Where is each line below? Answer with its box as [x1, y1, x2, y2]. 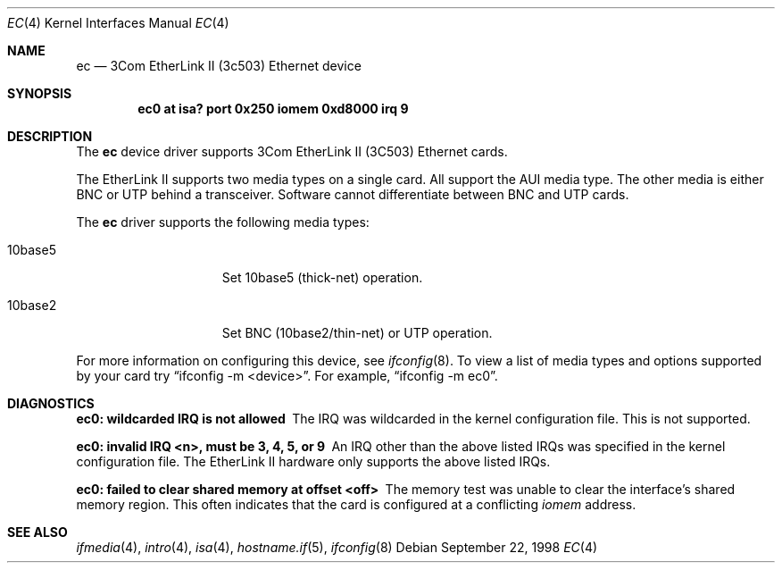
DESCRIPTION [7, 129, 93, 144]
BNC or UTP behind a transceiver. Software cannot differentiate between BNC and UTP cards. [76, 187, 629, 202]
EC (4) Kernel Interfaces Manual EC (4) [7, 15, 229, 30]
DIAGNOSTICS [7, 396, 95, 411]
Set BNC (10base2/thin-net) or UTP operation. [221, 325, 493, 340]
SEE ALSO [7, 524, 68, 540]
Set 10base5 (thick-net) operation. [221, 270, 423, 285]
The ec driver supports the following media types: [76, 214, 370, 230]
